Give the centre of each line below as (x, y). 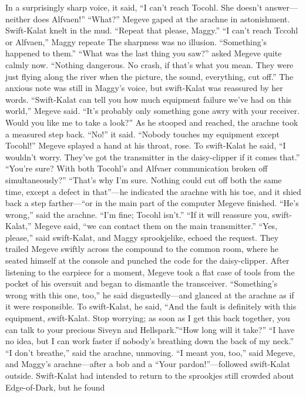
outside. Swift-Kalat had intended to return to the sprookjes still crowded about (150, 375)
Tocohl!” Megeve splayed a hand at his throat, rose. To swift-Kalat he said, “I (146, 145)
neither (18, 18)
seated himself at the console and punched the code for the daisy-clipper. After (147, 260)
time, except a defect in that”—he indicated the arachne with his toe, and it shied (153, 191)
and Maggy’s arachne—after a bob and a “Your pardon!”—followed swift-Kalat (148, 364)
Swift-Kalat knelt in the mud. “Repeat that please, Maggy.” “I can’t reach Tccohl (152, 30)
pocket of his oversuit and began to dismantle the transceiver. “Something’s (142, 283)
